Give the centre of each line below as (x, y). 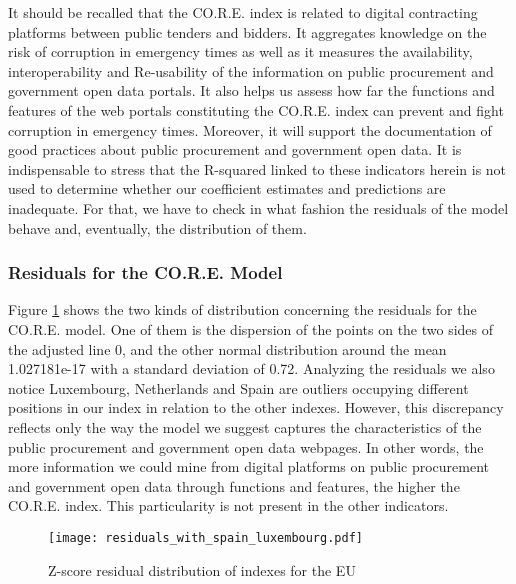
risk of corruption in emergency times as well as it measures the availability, (240, 51)
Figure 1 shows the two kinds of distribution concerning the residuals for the (242, 309)
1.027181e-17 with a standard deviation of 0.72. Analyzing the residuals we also (251, 368)
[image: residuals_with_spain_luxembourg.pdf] (205, 537)
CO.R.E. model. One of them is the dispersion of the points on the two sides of (251, 328)
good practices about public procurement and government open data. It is (235, 149)
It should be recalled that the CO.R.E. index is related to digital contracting (243, 12)
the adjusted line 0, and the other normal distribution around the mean (227, 348)
